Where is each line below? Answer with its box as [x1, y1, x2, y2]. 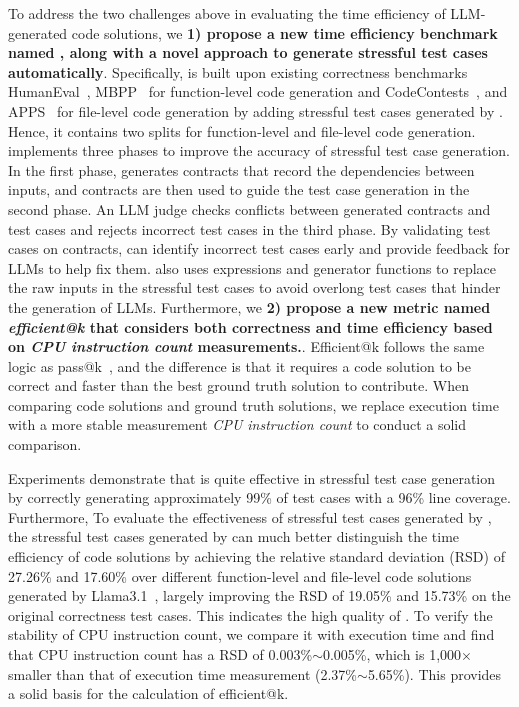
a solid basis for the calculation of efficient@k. [8, 683, 289, 704]
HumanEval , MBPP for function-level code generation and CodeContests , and [8, 81, 508, 102]
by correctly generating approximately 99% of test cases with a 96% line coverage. [8, 487, 511, 508]
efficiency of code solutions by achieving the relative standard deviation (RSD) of [8, 546, 505, 567]
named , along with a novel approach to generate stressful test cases [8, 42, 488, 63]
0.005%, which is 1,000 [322, 644, 462, 664]
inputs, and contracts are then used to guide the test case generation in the [8, 179, 470, 200]
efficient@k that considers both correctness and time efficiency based [8, 316, 493, 337]
